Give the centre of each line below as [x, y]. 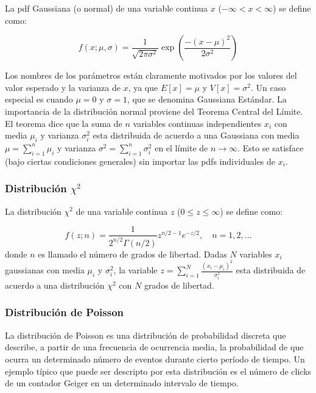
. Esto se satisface [271, 147]
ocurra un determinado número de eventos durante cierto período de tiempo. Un [155, 359]
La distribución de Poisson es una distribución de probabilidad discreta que [146, 335]
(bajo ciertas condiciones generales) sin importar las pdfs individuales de [140, 161]
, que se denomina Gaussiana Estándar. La [207, 99]
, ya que [143, 87]
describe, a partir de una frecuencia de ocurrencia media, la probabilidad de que [154, 347]
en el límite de [181, 147]
